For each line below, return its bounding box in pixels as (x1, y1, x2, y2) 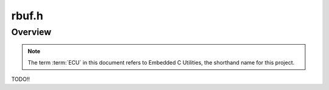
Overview (11, 27, 52, 37)
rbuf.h (11, 9, 44, 22)
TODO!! (11, 76, 30, 83)
